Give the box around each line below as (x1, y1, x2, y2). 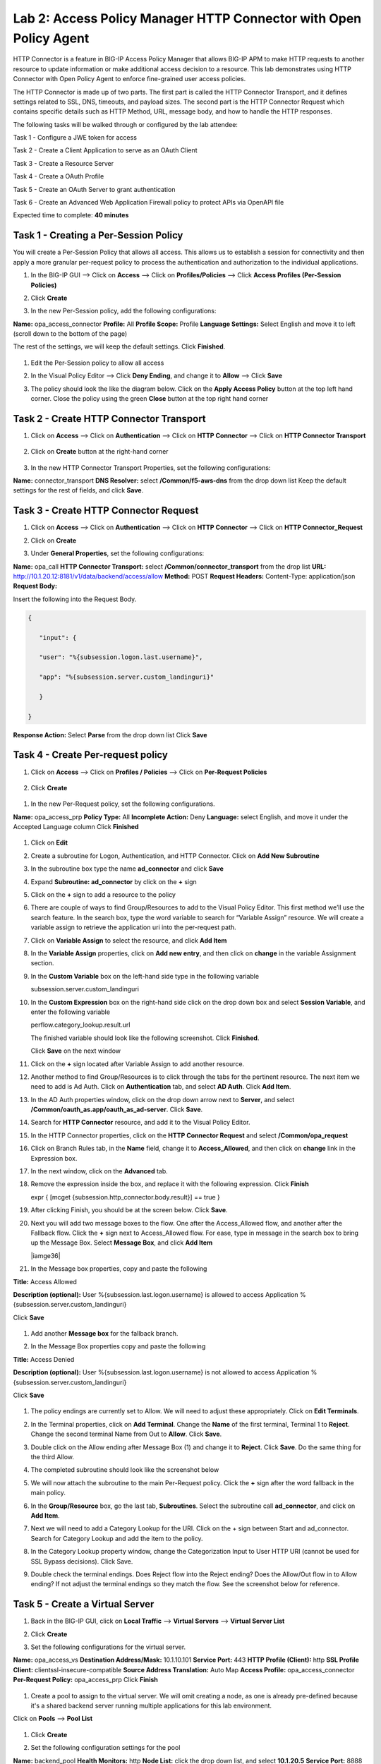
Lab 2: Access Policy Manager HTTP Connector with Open (13, 11, 362, 26)
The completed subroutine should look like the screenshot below (30, 1466, 219, 1474)
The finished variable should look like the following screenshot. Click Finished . (30, 1034, 260, 1042)
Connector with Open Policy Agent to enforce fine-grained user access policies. (13, 75, 246, 83)
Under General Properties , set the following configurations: (30, 549, 205, 557)
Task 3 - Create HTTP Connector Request (13, 505, 199, 516)
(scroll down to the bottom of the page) (13, 330, 128, 338)
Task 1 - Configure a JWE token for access (13, 133, 138, 142)
